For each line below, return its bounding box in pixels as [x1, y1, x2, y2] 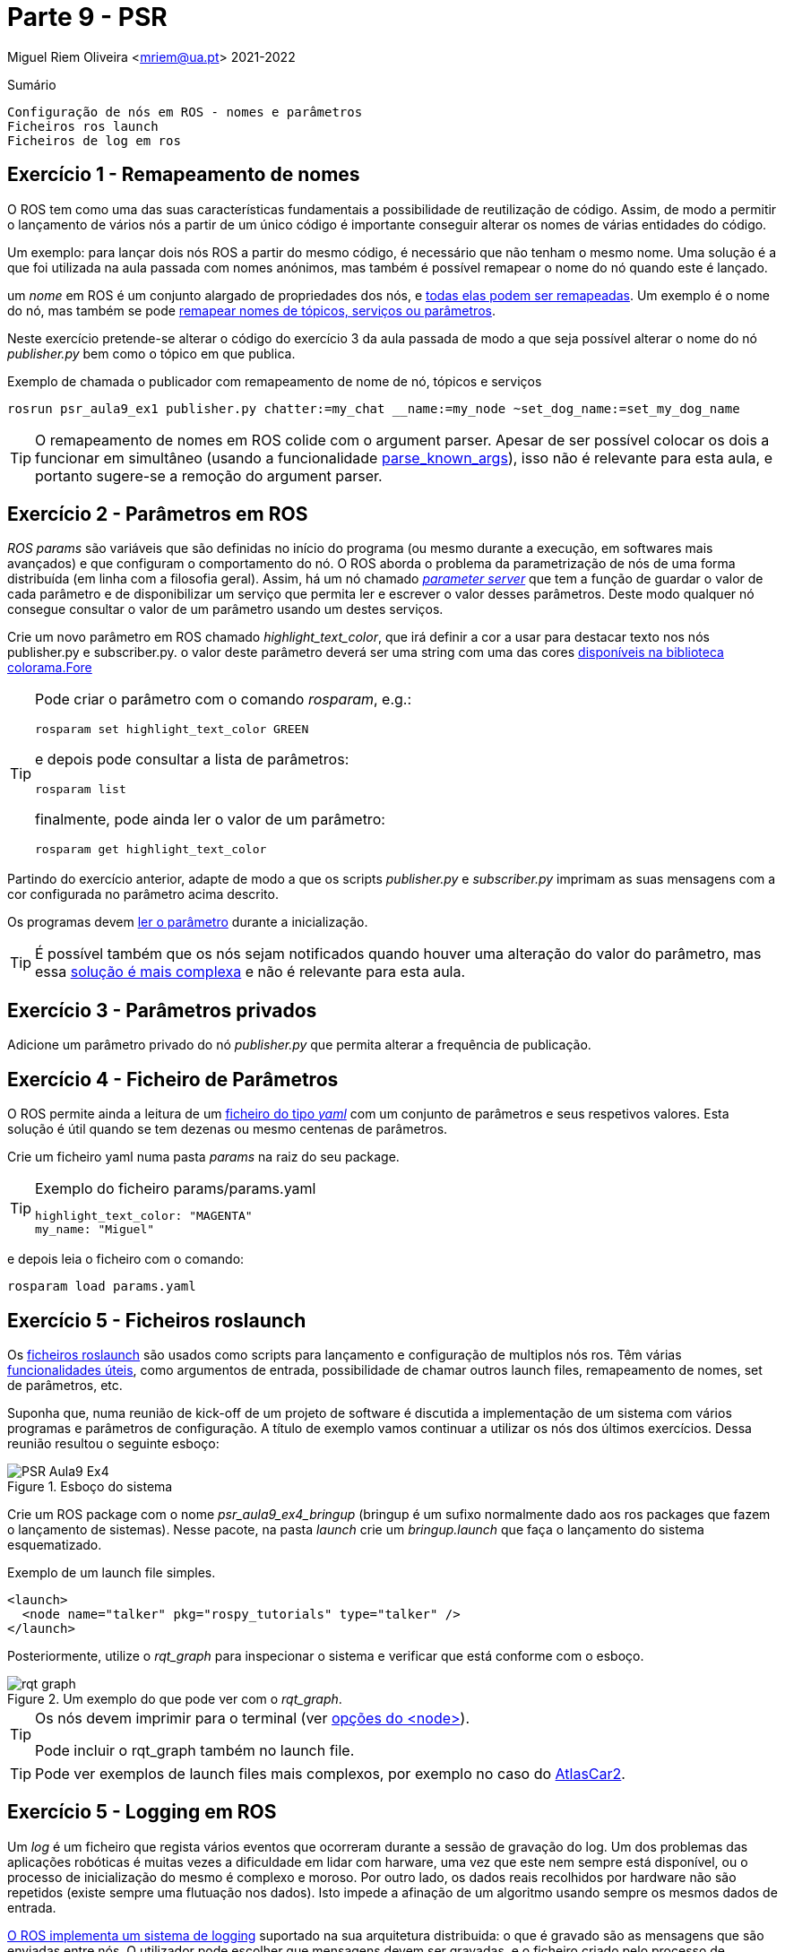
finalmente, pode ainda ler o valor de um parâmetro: [35, 810, 385, 829]
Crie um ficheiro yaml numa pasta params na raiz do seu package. [7, 1149, 400, 1165]
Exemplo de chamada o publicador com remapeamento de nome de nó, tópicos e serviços [7, 373, 542, 389]
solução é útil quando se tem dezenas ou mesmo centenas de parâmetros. [7, 1121, 448, 1137]
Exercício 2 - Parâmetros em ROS [7, 503, 308, 526]
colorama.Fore [7, 660, 92, 676]
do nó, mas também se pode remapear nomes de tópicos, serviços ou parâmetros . [7, 302, 496, 318]
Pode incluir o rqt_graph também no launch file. [35, 1740, 355, 1759]
